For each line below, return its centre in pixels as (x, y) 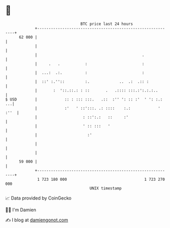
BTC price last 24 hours (107, 24)
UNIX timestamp (106, 188)
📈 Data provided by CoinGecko (38, 198)
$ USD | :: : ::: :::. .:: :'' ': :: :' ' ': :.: (84, 99)
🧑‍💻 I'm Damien (21, 210)
